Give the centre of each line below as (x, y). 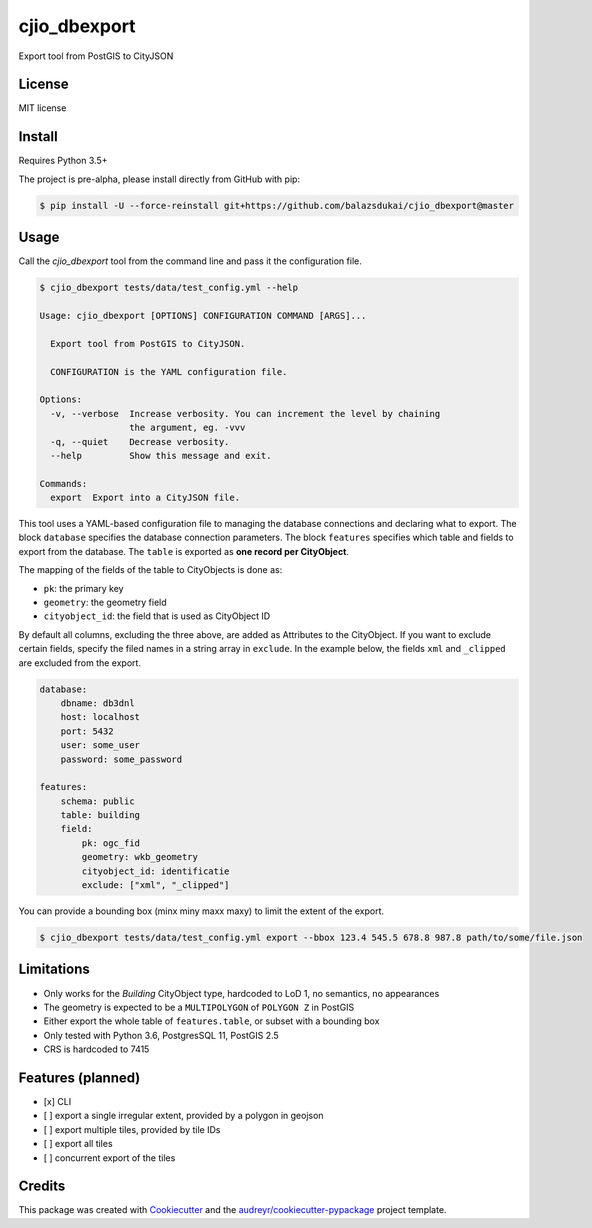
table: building (100, 815)
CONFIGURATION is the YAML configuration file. (169, 371)
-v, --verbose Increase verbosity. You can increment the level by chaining (245, 413)
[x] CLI (57, 1101)
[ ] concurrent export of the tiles (109, 1157)
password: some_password (121, 759)
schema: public (97, 801)
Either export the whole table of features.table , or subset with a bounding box (211, 1021)
